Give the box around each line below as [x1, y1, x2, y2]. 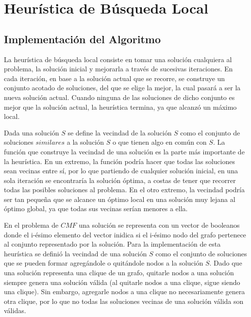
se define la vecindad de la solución [67, 127, 172, 137]
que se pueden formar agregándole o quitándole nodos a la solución [4, 258, 203, 268]
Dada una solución [4, 127, 59, 137]
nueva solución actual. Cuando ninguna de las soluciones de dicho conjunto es [4, 92, 235, 102]
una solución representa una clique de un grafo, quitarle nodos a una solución [4, 267, 234, 278]
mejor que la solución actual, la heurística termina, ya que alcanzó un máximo [4, 101, 237, 112]
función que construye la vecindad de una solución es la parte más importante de [4, 146, 245, 156]
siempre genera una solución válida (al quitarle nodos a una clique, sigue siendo [4, 277, 240, 287]
